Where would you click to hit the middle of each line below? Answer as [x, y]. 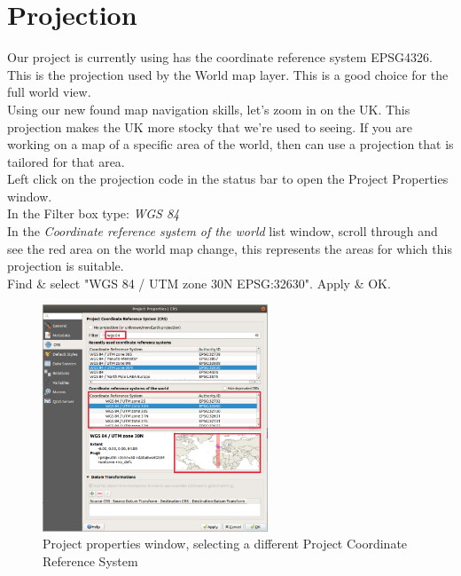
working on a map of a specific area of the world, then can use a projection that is [230, 144]
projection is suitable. [66, 266]
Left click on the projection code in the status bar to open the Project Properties [228, 179]
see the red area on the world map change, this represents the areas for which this [230, 248]
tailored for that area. [66, 161]
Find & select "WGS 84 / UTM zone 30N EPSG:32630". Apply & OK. [199, 283]
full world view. [49, 92]
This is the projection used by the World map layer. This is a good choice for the [228, 74]
